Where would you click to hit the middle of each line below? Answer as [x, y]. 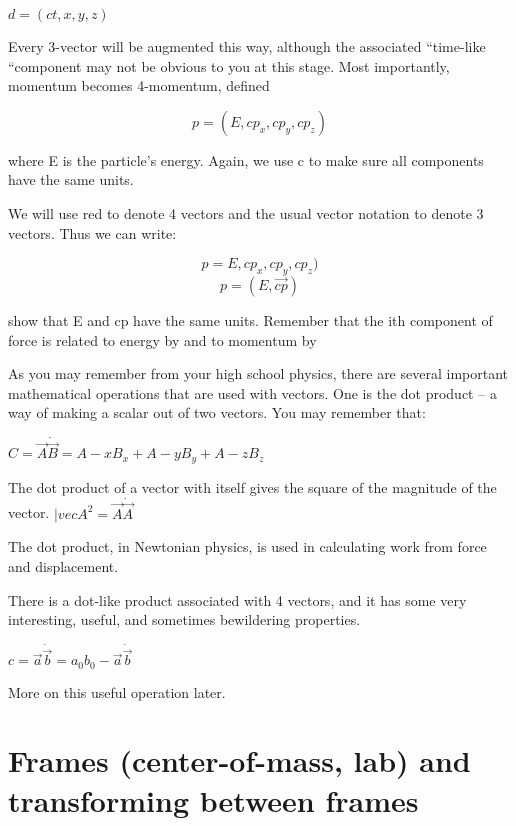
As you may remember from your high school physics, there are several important [258, 373]
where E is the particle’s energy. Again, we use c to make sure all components [246, 159]
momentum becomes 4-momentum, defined [139, 85]
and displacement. [63, 566]
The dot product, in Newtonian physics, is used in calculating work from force [247, 546]
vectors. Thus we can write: [92, 232]
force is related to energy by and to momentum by [162, 339]
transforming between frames [213, 799]
